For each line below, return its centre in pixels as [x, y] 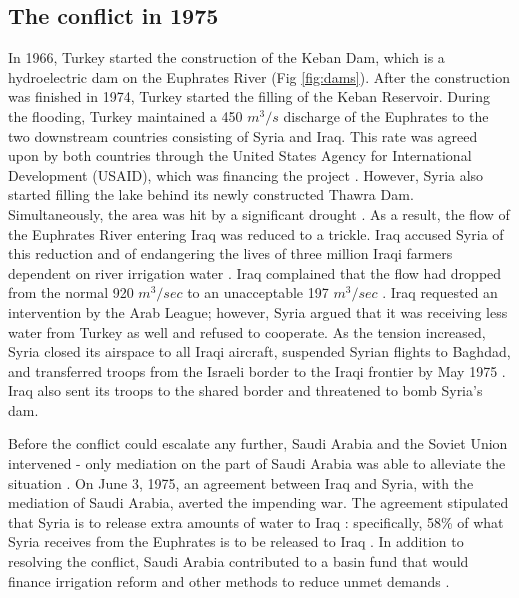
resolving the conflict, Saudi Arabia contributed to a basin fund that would [238, 561]
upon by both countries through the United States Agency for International [240, 155]
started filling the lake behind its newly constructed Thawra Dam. [211, 194]
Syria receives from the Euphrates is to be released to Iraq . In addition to [236, 541]
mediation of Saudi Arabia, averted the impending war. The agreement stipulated [258, 502]
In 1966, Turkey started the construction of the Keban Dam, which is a [226, 57]
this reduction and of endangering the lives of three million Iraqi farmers [230, 253]
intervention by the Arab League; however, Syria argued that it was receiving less [258, 311]
